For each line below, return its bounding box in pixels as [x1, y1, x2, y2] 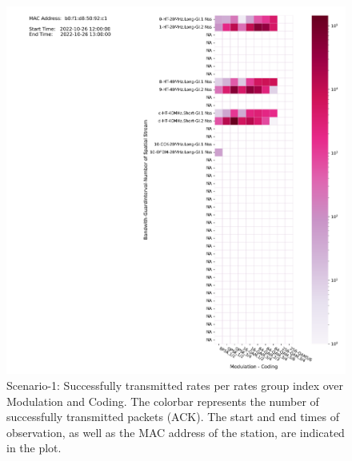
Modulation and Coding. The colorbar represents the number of [6, 392, 319, 409]
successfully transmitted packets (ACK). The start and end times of [6, 408, 339, 425]
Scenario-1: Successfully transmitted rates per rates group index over [6, 377, 344, 393]
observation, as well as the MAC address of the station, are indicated [6, 423, 345, 440]
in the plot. [6, 439, 62, 456]
